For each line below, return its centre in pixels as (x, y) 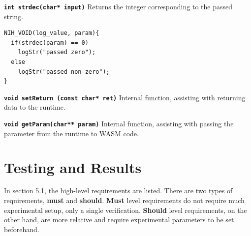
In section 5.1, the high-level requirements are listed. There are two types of (118, 191)
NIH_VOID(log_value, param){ (52, 33)
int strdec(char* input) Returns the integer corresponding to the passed (118, 6)
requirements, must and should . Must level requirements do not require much (124, 200)
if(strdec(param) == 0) (50, 43)
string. (14, 16)
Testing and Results (73, 167)
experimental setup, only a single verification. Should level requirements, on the (125, 210)
